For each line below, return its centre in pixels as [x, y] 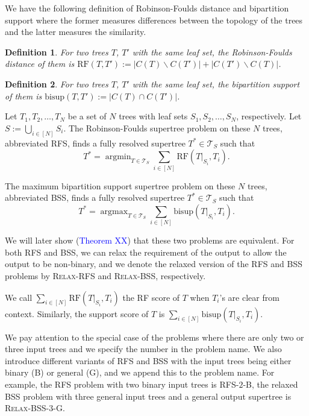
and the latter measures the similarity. [76, 32]
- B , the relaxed [270, 384]
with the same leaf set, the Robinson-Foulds [212, 52]
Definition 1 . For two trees [57, 52]
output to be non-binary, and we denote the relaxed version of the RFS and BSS [154, 264]
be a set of [87, 116]
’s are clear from [249, 297]
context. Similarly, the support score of [77, 313]
